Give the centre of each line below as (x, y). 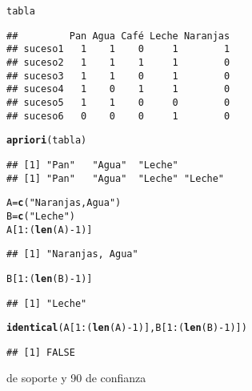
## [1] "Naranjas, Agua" (72, 254)
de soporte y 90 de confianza (76, 378)
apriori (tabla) (47, 141)
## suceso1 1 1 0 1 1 (118, 49)
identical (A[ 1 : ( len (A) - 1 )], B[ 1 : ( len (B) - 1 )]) (127, 328)
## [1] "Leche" (47, 303)
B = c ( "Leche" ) (41, 216)
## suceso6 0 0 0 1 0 (118, 116)
